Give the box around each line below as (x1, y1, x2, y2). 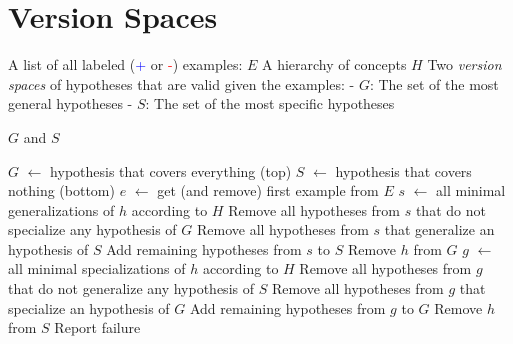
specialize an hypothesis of (8, 297, 170, 318)
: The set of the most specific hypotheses (145, 93, 395, 114)
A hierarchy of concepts (261, 54, 407, 75)
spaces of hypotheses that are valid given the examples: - (8, 73, 355, 94)
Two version (427, 54, 502, 75)
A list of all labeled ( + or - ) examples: (8, 54, 243, 75)
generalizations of (8, 199, 115, 220)
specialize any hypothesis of (8, 219, 177, 240)
